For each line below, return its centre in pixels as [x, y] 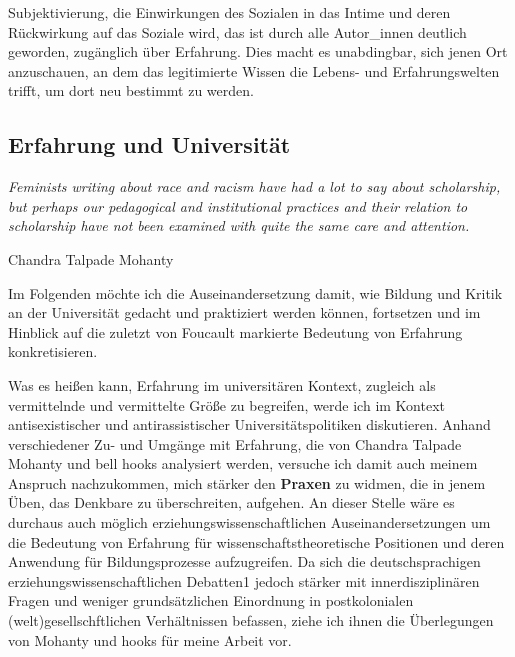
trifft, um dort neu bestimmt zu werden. [131, 90]
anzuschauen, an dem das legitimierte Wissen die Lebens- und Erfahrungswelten [254, 70]
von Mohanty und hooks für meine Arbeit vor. [150, 639]
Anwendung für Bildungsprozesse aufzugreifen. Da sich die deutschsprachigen [244, 561]
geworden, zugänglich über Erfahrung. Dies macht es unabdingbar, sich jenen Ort [258, 51]
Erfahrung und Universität [149, 144]
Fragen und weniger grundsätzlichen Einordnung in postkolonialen [211, 600]
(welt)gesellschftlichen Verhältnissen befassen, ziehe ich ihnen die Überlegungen [251, 620]
